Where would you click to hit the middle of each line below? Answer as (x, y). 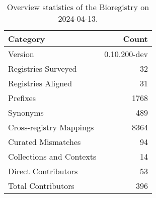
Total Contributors (41, 186)
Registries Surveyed (43, 68)
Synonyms (26, 112)
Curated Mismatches (45, 142)
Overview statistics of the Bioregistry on (78, 7)
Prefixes (22, 98)
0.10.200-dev (126, 54)
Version (21, 54)
